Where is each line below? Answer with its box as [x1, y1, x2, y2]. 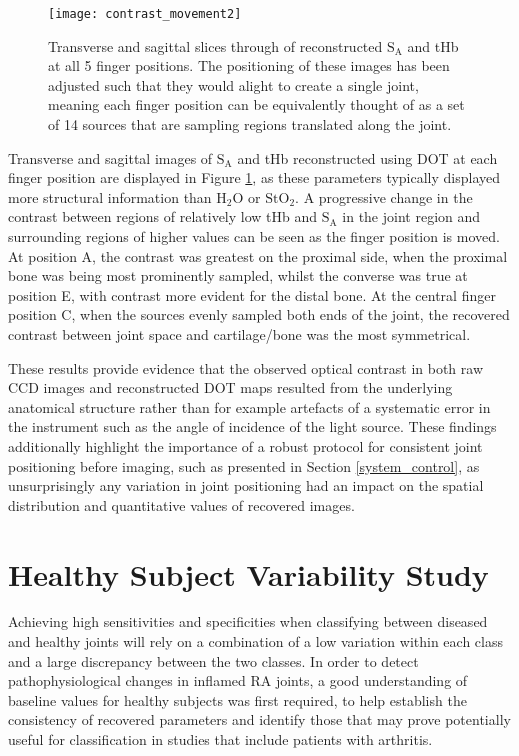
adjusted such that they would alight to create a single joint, [48, 74, 419, 95]
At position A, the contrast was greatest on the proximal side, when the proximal [8, 245, 508, 266]
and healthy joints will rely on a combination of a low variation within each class [8, 631, 503, 652]
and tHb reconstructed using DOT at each [237, 147, 498, 168]
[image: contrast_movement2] [48, 7, 242, 21]
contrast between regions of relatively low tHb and [8, 206, 318, 227]
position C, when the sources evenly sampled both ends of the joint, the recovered [8, 304, 510, 325]
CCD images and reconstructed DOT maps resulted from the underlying [8, 377, 453, 398]
